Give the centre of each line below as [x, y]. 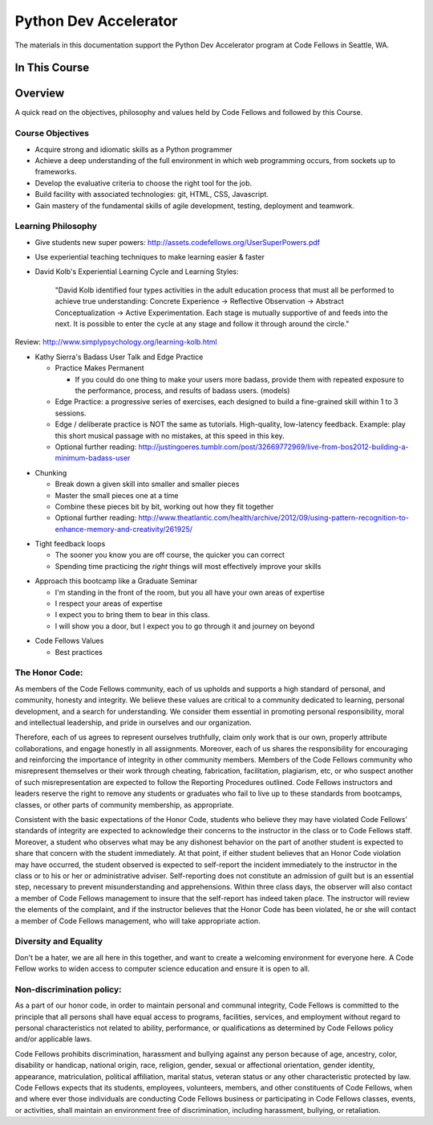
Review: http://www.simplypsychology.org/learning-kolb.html [116, 342]
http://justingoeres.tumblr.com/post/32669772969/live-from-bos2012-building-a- [273, 447]
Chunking [51, 472]
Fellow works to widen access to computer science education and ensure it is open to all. [162, 969]
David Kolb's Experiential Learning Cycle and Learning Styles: [137, 272]
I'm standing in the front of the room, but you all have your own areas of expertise [190, 592]
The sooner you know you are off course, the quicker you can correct [170, 555]
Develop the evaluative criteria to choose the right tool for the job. [144, 183]
